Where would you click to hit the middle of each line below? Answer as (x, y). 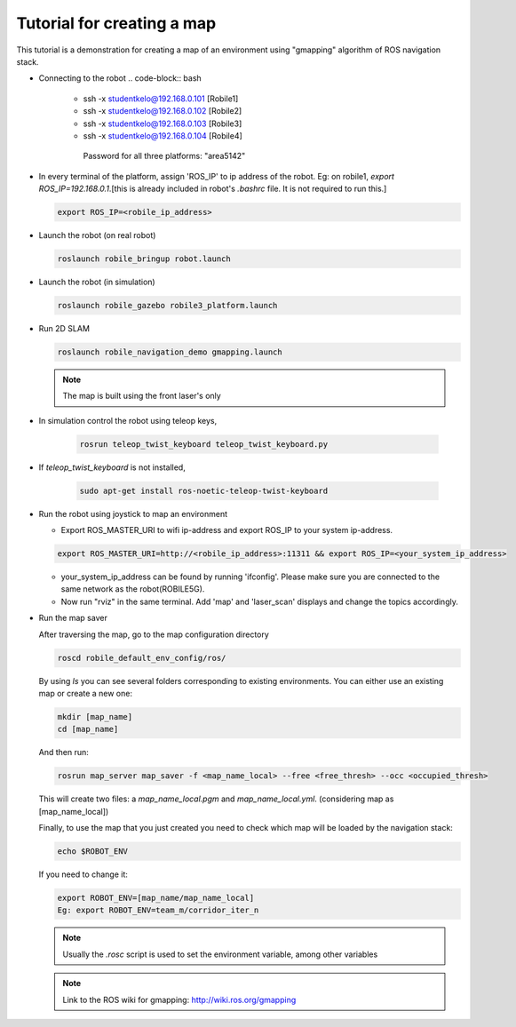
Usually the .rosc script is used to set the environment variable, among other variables (220, 954)
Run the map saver (73, 618)
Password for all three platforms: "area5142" (164, 156)
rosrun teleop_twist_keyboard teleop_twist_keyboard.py (204, 444)
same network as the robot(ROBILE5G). (133, 589)
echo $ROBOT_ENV (93, 852)
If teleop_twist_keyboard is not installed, (112, 467)
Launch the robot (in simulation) (97, 282)
